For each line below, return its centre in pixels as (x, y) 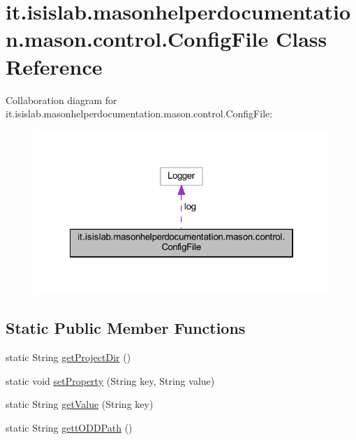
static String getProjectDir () (68, 357)
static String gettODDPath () (69, 427)
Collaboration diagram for (61, 100)
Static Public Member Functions (126, 328)
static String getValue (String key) (80, 404)
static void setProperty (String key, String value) (110, 380)
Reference (54, 66)
